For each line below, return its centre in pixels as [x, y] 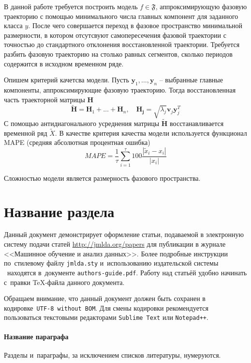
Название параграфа [36, 336]
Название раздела [59, 211]
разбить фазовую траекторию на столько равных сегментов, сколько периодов [118, 54]
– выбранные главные [191, 80]
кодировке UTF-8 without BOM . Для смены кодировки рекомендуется [106, 308]
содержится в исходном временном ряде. [64, 63]
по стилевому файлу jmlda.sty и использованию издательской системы [111, 263]
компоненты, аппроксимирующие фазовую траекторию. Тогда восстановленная [120, 89]
